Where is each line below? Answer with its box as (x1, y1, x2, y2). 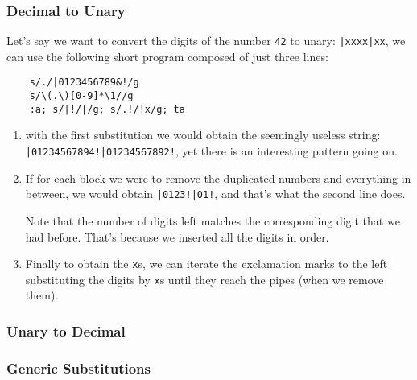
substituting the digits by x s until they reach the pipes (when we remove (25, 271, 384, 287)
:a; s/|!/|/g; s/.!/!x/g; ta (29, 103, 185, 115)
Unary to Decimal (6, 320, 126, 341)
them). (25, 287, 59, 304)
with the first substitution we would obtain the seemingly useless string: (25, 126, 381, 143)
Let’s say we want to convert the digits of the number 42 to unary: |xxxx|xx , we (6, 32, 406, 49)
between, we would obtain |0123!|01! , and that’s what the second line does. (25, 185, 406, 202)
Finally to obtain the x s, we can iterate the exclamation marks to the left (25, 255, 388, 272)
